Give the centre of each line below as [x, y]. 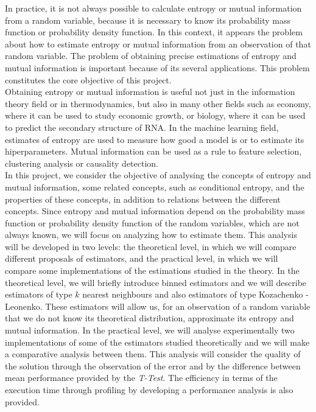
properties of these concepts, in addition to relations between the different [143, 199]
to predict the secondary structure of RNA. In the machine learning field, [142, 127]
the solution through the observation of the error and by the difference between [153, 365]
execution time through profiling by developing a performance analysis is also [149, 389]
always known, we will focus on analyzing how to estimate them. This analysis [151, 235]
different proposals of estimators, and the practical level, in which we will [142, 258]
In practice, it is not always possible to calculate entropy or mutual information [153, 8]
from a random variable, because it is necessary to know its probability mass [148, 20]
